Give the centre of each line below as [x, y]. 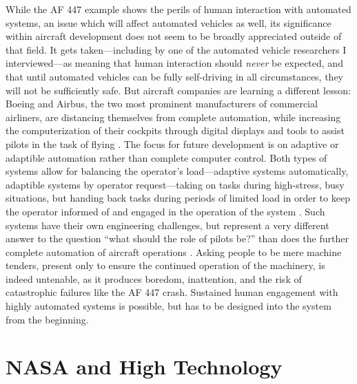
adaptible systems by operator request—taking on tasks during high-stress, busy [175, 184]
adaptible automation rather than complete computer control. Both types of [166, 157]
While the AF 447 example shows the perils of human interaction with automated [178, 9]
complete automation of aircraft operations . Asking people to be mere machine [174, 252]
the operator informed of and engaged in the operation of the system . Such [165, 211]
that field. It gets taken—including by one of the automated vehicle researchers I [176, 49]
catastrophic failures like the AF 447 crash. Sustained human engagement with [172, 292]
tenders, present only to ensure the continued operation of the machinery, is [165, 265]
